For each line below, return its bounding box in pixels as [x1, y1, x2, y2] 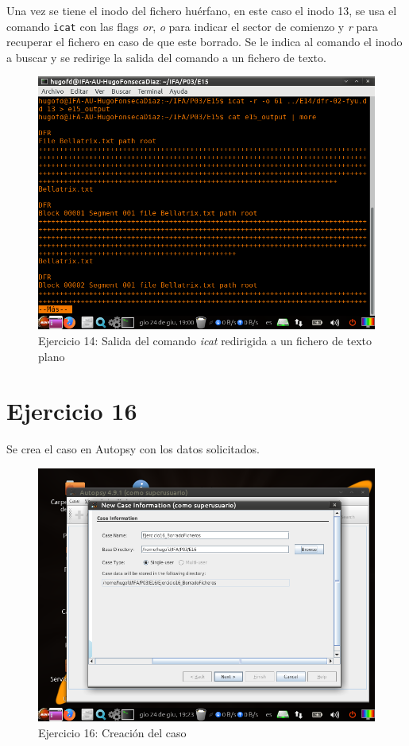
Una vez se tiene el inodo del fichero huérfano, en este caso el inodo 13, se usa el [6, 2, 397, 18]
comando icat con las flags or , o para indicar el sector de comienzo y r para [6, 17, 378, 34]
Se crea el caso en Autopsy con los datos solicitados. [6, 441, 260, 457]
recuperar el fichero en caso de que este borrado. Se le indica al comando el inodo [6, 33, 403, 50]
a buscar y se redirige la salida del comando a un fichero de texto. [6, 49, 326, 65]
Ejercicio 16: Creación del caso [38, 724, 187, 740]
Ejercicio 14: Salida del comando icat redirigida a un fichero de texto [38, 332, 372, 349]
